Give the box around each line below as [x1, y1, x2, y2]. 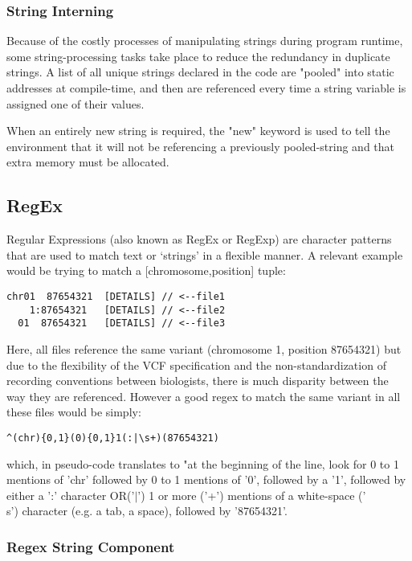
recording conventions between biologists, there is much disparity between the [6, 372, 389, 389]
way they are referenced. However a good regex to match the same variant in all [6, 387, 401, 404]
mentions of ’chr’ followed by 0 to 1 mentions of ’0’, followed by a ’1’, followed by [6, 471, 406, 488]
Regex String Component [6, 536, 175, 556]
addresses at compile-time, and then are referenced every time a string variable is [6, 80, 406, 96]
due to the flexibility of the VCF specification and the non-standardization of [6, 356, 386, 373]
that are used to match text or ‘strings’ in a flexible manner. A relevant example [6, 246, 403, 263]
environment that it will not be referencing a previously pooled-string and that [6, 137, 395, 154]
